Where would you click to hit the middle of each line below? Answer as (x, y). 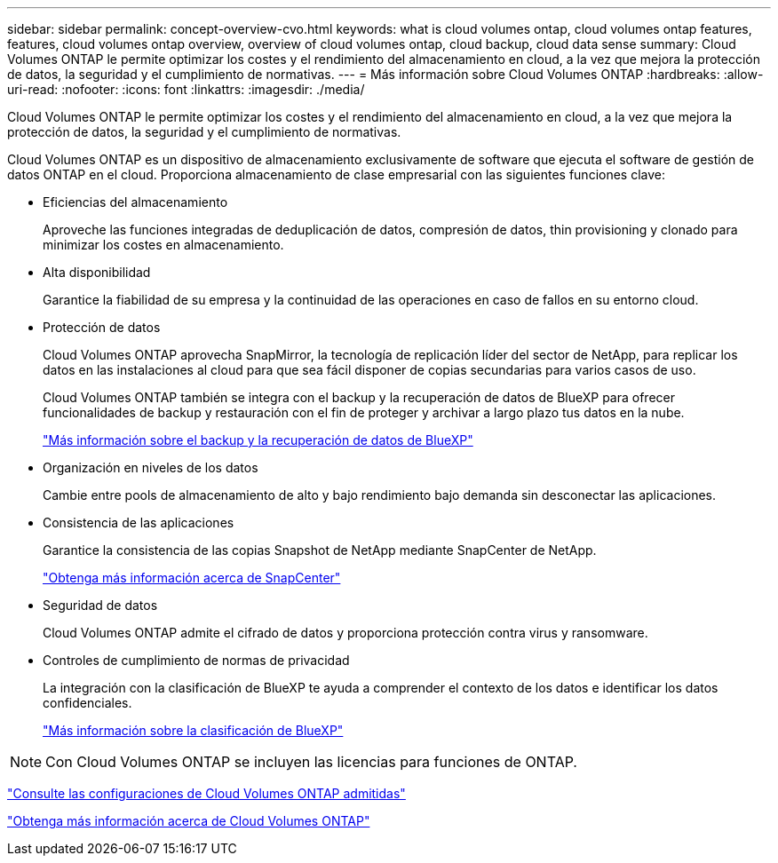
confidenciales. (87, 703)
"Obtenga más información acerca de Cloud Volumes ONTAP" (189, 821)
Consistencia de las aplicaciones (139, 523)
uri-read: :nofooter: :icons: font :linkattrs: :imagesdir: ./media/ (186, 89)
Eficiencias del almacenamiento (135, 202)
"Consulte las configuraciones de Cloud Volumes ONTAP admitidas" (206, 793)
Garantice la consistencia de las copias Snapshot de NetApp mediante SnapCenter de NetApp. (320, 550)
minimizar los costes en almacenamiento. (163, 245)
